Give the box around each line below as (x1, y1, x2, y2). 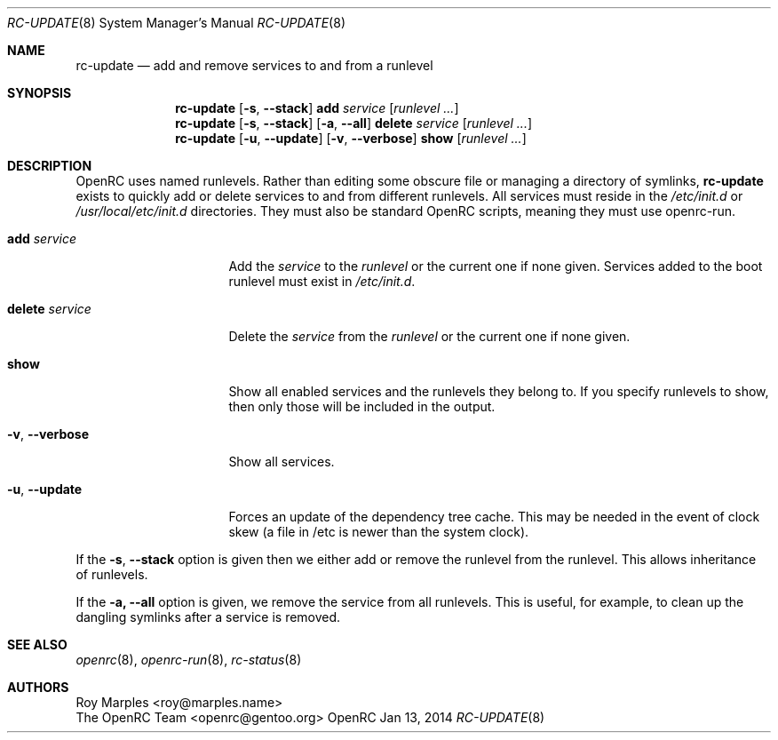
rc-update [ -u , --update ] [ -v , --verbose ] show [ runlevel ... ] (175, 131, 527, 146)
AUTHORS (7, 680, 69, 695)
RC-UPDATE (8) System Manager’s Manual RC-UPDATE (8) (7, 15, 345, 30)
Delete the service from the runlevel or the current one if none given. (228, 329, 631, 344)
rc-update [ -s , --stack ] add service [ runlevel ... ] (175, 100, 459, 115)
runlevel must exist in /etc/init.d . (228, 274, 416, 289)
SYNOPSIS (7, 85, 72, 100)
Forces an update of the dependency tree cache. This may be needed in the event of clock (228, 509, 760, 524)
